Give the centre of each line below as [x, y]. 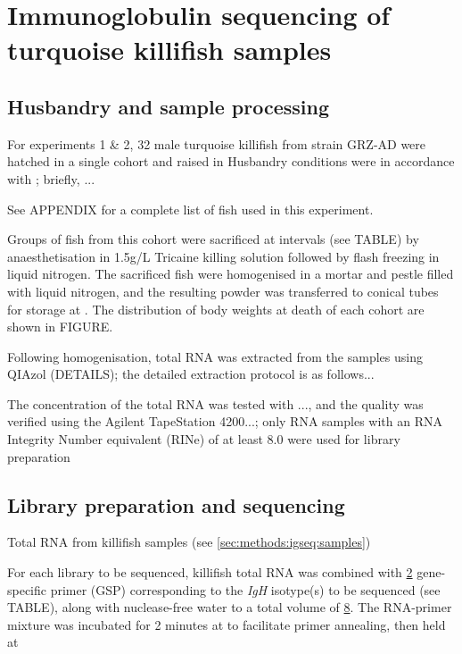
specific [27, 589]
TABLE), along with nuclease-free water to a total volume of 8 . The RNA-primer [230, 607]
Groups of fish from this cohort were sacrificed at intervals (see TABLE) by [213, 239]
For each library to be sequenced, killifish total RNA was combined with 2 [210, 572]
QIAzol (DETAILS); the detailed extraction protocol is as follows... [191, 374]
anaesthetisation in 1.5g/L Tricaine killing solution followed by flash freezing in [223, 256]
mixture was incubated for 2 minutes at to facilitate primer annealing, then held [227, 624]
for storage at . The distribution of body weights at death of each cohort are [216, 309]
